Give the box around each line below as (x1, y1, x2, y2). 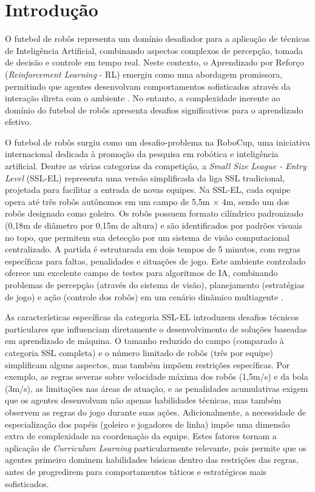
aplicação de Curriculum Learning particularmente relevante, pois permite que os (5, 441, 307, 454)
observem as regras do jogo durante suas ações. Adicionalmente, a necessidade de (5, 405, 307, 418)
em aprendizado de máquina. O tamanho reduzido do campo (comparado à (5, 334, 284, 347)
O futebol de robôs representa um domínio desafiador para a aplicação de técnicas (5, 32, 310, 45)
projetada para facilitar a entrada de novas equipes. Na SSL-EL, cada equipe (5, 183, 291, 196)
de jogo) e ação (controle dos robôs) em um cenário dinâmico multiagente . (5, 290, 283, 303)
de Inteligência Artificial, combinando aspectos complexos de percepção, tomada (5, 44, 303, 56)
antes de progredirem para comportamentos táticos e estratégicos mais (5, 465, 267, 477)
